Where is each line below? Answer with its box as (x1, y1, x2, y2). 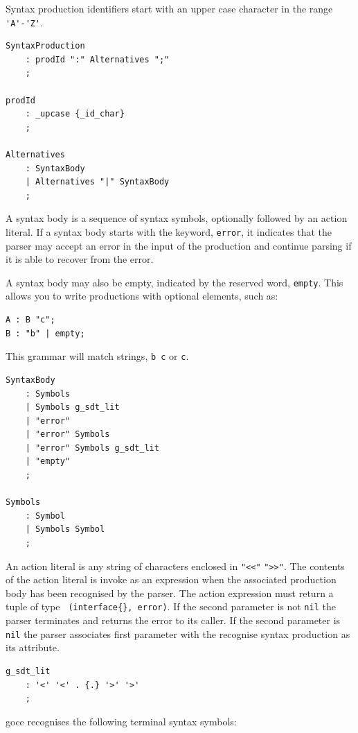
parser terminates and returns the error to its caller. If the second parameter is (6, 613, 341, 628)
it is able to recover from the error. (6, 252, 154, 266)
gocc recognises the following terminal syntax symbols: (6, 714, 237, 728)
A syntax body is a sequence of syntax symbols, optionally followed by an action (6, 211, 348, 225)
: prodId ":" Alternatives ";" (25, 54, 170, 64)
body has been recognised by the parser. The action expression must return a (6, 585, 334, 600)
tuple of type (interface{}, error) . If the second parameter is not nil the (6, 599, 336, 614)
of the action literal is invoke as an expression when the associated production (6, 572, 337, 587)
